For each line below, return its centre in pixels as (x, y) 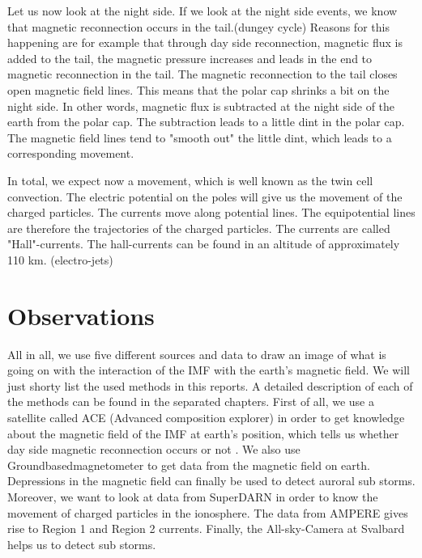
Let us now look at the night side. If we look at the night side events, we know (202, 11)
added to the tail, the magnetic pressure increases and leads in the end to (190, 58)
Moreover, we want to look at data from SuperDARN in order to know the (193, 496)
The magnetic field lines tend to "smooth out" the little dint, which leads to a (200, 137)
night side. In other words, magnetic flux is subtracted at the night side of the (201, 106)
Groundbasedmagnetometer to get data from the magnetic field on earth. (189, 465)
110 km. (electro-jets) (60, 259)
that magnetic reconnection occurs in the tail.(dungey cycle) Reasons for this (198, 26)
